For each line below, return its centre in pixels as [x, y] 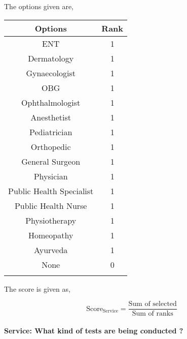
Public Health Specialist [51, 191]
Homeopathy [51, 235]
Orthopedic [51, 146]
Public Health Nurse [51, 205]
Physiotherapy [51, 220]
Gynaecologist [51, 73]
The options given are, [39, 6]
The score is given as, [37, 288]
